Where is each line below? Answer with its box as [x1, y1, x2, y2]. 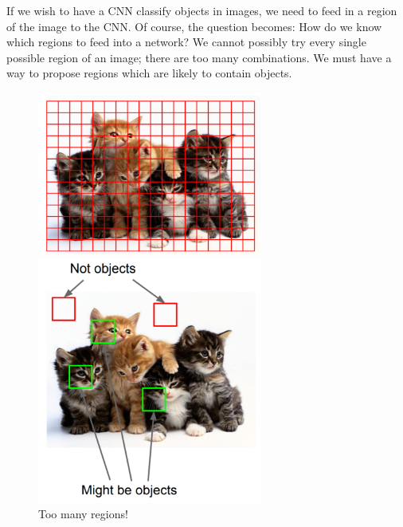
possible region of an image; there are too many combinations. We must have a [6, 49, 392, 65]
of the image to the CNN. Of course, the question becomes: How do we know [6, 18, 382, 34]
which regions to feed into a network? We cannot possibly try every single [6, 33, 366, 50]
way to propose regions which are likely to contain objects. [6, 65, 292, 81]
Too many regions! [38, 505, 128, 522]
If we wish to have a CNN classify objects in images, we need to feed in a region [6, 2, 397, 18]
